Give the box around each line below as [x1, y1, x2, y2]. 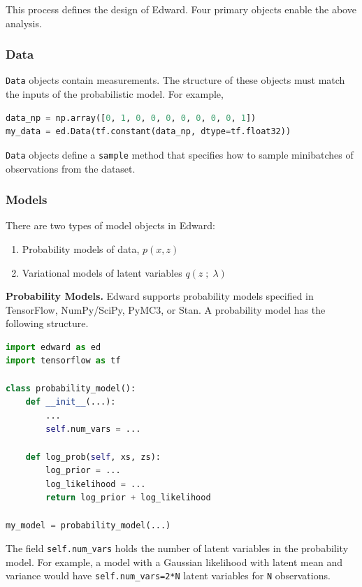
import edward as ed [6, 342, 101, 352]
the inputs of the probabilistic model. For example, [6, 87, 224, 101]
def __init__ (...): [25, 397, 116, 407]
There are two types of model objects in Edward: [6, 218, 215, 233]
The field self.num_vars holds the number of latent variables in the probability [6, 541, 349, 556]
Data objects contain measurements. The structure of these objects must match [6, 73, 345, 87]
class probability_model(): [6, 383, 136, 393]
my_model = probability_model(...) [6, 520, 171, 530]
